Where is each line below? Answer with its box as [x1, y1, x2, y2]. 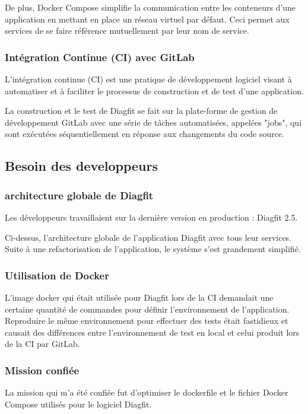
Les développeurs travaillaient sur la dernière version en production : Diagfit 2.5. [5, 211, 298, 223]
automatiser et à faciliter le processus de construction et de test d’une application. [5, 84, 304, 97]
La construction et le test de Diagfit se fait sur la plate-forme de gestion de [5, 104, 278, 117]
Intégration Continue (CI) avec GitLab [5, 49, 195, 64]
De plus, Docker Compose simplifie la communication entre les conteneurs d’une [5, 1, 296, 13]
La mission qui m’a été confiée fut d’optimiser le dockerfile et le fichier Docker [5, 386, 288, 399]
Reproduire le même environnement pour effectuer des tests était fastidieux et [5, 314, 288, 327]
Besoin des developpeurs [5, 157, 158, 175]
